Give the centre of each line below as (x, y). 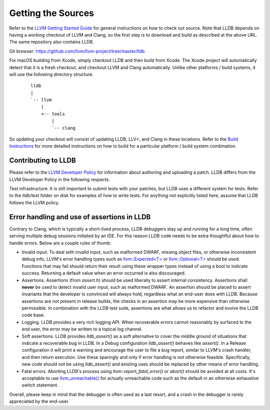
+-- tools (53, 114)
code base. (33, 315)
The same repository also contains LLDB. (52, 42)
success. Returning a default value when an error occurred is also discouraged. (104, 273)
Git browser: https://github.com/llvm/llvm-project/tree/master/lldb (77, 51)
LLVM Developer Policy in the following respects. (59, 179)
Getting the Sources (52, 13)
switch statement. (40, 385)
